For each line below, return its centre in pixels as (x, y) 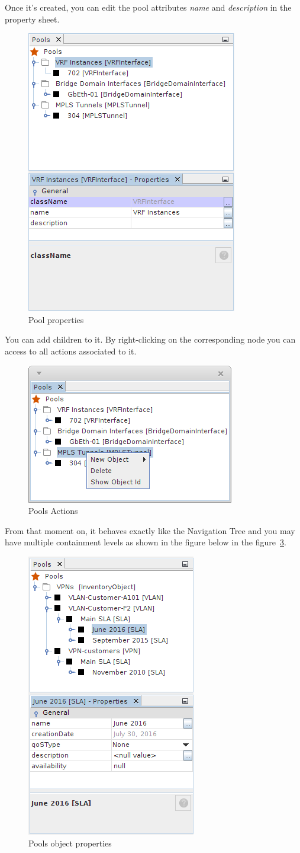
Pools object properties (70, 843)
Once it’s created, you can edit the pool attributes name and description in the (148, 7)
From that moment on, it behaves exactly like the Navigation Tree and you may (150, 530)
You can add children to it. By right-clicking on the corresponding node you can (150, 339)
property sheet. (32, 19)
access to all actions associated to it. (71, 351)
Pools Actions (53, 511)
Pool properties (56, 319)
